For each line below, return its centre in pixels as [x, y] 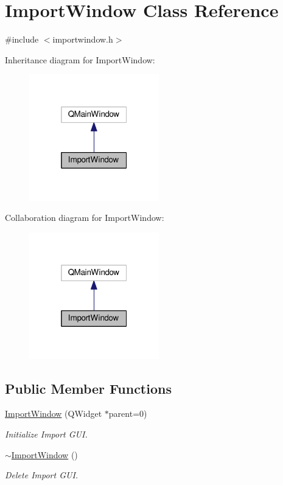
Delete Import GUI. [42, 475]
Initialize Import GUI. [46, 434]
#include [22, 39]
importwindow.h [83, 39]
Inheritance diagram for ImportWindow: [80, 59]
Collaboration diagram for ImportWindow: [85, 218]
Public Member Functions [88, 388]
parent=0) [128, 413]
